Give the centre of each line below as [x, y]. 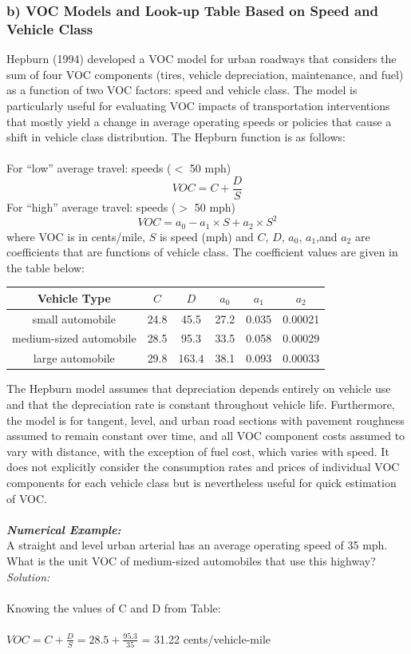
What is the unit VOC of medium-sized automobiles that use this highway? [191, 560]
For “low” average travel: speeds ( [89, 168]
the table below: [45, 267]
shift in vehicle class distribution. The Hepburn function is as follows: [176, 137]
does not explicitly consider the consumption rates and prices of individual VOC [203, 467]
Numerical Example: [64, 529]
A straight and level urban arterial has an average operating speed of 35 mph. [197, 545]
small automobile [74, 318]
